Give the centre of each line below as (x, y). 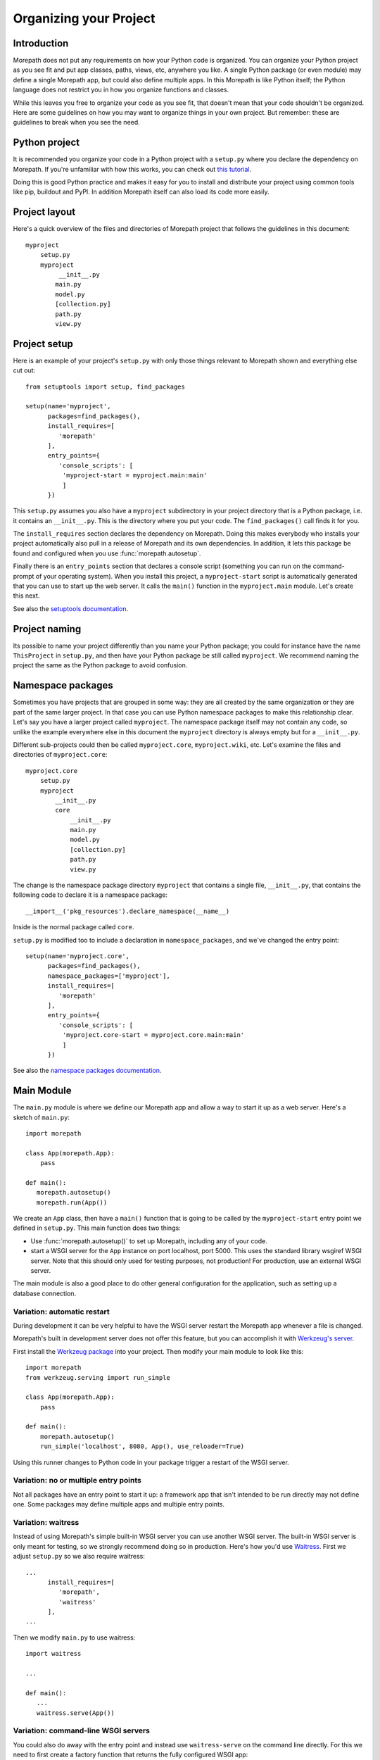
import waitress (53, 1654)
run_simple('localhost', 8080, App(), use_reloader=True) (142, 1446)
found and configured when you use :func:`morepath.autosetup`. (107, 553)
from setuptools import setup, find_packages (106, 386)
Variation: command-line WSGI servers (82, 1730)
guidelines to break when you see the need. (76, 122)
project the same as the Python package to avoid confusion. (100, 665)
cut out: (24, 370)
